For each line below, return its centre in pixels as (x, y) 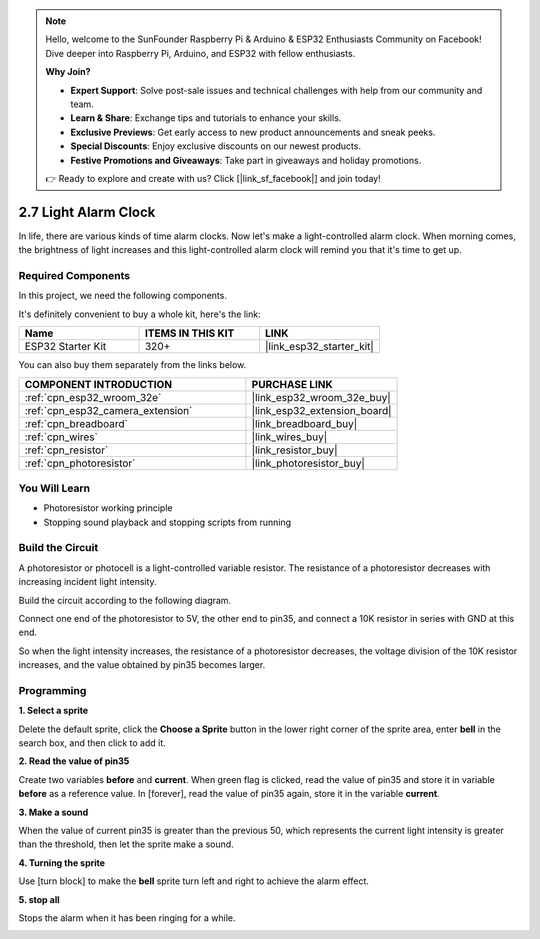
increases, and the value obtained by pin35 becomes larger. (142, 665)
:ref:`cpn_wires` (61, 437)
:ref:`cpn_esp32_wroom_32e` (93, 397)
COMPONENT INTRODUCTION (98, 384)
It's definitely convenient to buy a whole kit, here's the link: (139, 314)
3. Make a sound (53, 812)
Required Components (74, 275)
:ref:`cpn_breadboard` (76, 423)
